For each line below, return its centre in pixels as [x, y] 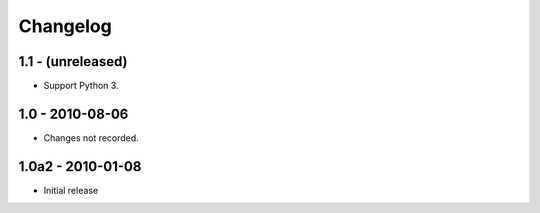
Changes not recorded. [91, 137]
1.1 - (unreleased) [73, 61]
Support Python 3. [81, 86]
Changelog [65, 26]
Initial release [71, 190]
